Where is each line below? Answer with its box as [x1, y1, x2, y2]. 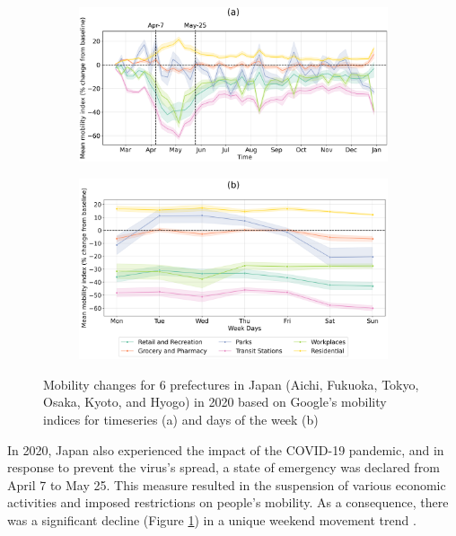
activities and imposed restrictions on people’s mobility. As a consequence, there [7, 493, 449, 512]
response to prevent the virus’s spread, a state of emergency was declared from [7, 458, 440, 477]
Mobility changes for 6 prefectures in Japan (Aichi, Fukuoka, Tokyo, [43, 374, 419, 393]
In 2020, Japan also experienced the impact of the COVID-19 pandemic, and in [7, 440, 444, 459]
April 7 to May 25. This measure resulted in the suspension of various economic [7, 475, 446, 494]
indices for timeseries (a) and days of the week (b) [43, 409, 319, 428]
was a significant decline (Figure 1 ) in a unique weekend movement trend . [7, 510, 417, 529]
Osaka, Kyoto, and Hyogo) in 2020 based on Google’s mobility [43, 392, 387, 411]
